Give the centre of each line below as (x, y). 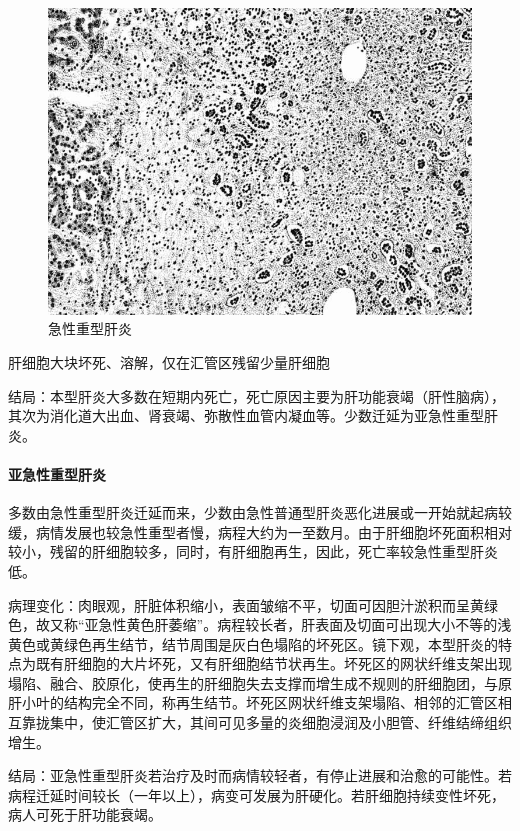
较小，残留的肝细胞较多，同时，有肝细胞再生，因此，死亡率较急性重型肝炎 (253, 551)
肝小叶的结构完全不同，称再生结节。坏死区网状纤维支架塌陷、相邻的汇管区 (253, 702)
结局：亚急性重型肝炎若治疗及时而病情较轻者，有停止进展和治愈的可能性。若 (260, 775)
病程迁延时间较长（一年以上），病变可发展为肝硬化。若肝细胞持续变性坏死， (256, 794)
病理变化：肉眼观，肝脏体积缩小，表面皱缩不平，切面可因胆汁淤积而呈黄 (246, 604)
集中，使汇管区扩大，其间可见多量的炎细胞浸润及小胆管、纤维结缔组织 (280, 722)
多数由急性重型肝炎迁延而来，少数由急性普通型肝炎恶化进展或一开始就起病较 (260, 512)
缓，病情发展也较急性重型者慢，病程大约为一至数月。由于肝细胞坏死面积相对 (260, 531)
